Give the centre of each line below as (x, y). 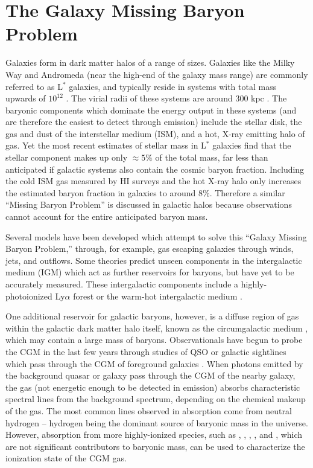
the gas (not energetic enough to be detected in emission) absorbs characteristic (153, 387)
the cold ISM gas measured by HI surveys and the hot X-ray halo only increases (153, 181)
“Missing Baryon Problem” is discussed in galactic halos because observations (149, 204)
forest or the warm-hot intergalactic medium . (158, 296)
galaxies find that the (252, 145)
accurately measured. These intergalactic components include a (122, 284)
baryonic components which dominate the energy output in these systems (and (151, 110)
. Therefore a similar (247, 192)
